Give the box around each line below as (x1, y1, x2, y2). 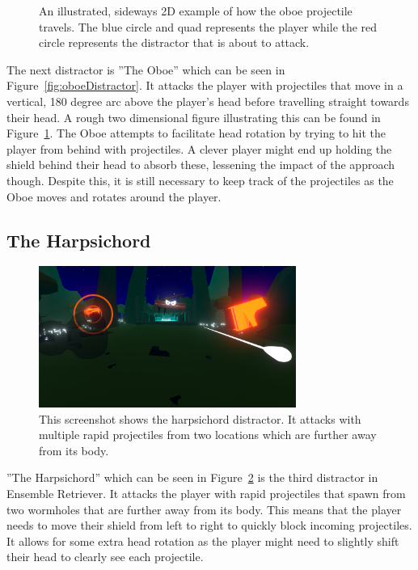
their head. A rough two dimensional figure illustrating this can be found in (6, 108, 381, 125)
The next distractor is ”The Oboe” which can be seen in (6, 61, 285, 78)
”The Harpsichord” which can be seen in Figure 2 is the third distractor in (6, 469, 378, 486)
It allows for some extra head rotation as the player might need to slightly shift (6, 532, 399, 549)
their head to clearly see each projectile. (6, 548, 204, 565)
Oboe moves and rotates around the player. (6, 188, 222, 205)
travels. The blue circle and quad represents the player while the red (39, 18, 378, 35)
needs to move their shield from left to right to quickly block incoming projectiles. (6, 517, 412, 534)
